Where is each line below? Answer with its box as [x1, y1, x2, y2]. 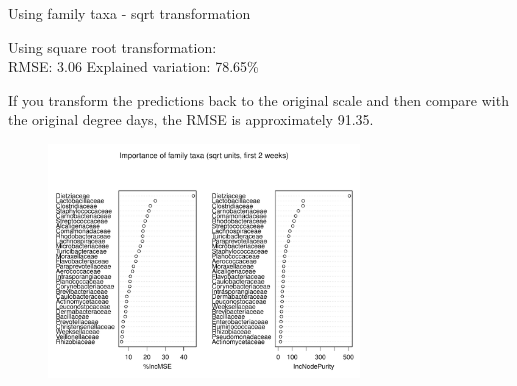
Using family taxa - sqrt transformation [8, 3, 251, 23]
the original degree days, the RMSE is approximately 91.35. [8, 109, 374, 130]
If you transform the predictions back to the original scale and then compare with [8, 89, 509, 110]
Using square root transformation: [8, 36, 217, 57]
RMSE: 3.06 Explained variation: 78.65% [8, 56, 259, 77]
